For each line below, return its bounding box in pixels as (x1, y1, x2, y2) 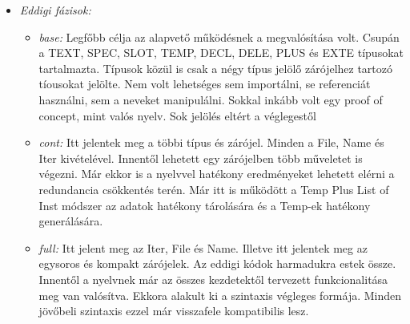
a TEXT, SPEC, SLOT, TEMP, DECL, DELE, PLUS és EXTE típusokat (38, 44, 404, 61)
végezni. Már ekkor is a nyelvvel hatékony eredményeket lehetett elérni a (38, 165, 395, 182)
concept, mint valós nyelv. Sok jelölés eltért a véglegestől (38, 107, 316, 124)
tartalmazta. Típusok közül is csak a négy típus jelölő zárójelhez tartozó (38, 59, 392, 76)
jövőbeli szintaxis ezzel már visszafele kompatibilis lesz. (38, 302, 309, 319)
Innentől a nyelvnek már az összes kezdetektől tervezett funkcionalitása (38, 270, 388, 287)
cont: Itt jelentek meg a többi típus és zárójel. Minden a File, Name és (38, 134, 384, 151)
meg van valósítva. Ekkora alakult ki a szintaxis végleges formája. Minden (38, 286, 402, 303)
